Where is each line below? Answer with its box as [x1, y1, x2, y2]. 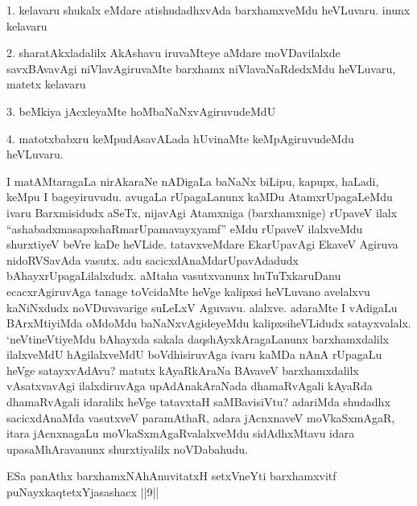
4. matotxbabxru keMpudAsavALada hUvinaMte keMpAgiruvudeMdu [6, 130, 354, 146]
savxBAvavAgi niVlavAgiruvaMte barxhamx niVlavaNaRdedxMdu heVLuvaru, [6, 60, 396, 76]
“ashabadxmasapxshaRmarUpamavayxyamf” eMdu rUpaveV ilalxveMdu [6, 220, 363, 237]
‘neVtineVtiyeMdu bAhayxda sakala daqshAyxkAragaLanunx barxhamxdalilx [6, 330, 389, 347]
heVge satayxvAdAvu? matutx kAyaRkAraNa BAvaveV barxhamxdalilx [6, 361, 359, 378]
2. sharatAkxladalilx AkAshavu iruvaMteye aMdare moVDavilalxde [6, 44, 341, 61]
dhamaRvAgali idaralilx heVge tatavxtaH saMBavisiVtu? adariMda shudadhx [6, 393, 390, 410]
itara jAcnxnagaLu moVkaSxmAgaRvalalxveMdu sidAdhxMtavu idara [6, 425, 355, 442]
